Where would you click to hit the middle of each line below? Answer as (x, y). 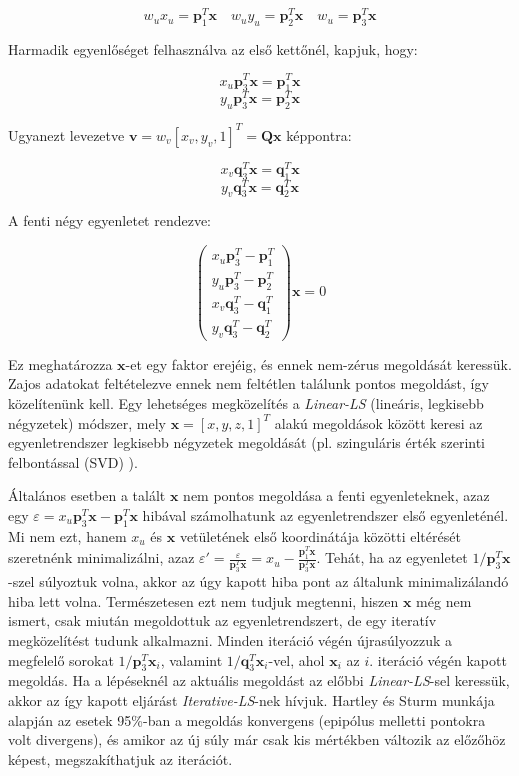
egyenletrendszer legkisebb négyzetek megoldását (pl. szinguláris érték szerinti (247, 442)
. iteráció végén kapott (438, 659)
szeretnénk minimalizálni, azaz (101, 557)
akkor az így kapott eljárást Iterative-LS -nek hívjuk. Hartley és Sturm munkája (251, 699)
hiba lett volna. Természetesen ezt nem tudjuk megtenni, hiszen (203, 600)
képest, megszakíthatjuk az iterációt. (120, 758)
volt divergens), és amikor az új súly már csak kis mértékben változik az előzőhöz (257, 739)
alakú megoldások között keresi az (378, 422)
